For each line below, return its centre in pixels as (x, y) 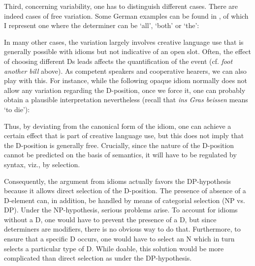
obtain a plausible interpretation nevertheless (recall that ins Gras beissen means (126, 100)
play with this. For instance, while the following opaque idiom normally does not (126, 80)
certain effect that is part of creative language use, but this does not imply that (124, 135)
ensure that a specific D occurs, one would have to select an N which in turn (119, 239)
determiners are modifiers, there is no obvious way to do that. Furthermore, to (122, 229)
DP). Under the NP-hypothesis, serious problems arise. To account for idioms (121, 210)
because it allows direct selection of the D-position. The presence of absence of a (125, 191)
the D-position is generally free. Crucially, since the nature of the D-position (119, 145)
